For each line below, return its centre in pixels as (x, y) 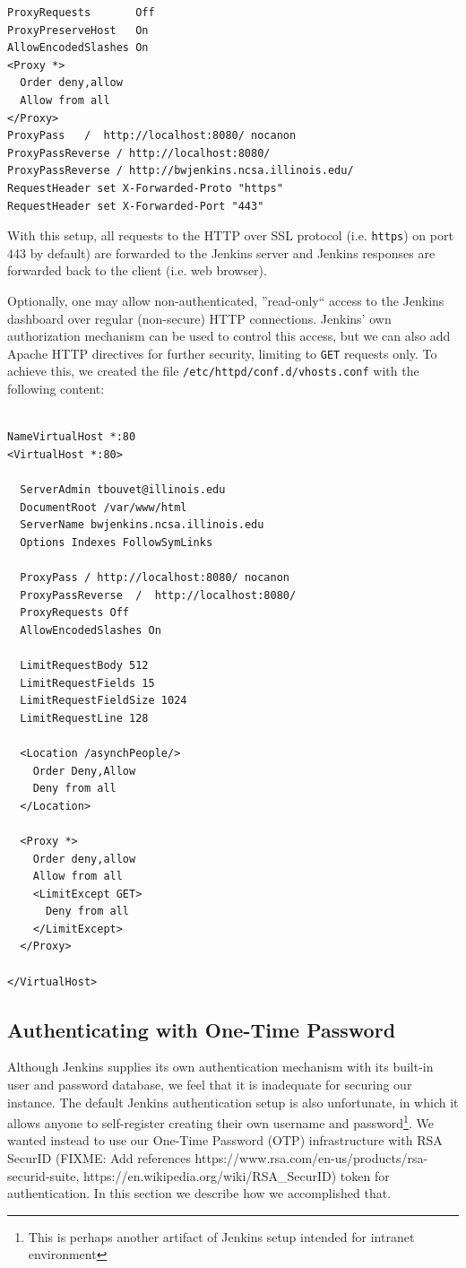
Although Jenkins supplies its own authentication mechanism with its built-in (220, 1067)
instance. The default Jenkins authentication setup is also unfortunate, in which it (233, 1102)
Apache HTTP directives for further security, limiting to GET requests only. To (222, 353)
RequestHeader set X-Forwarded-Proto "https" (145, 188)
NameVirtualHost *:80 (72, 437)
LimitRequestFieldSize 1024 (104, 701)
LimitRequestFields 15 (87, 683)
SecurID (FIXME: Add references (99, 1158)
